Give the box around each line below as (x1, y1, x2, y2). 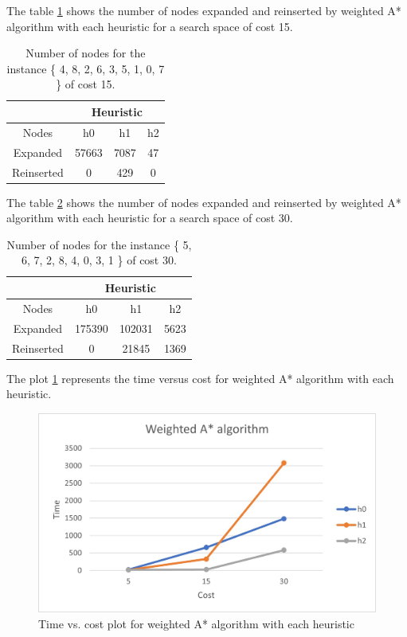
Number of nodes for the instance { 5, (6, 236, 192, 252)
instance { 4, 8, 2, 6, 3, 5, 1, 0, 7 (6, 60, 165, 76)
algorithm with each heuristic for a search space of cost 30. (6, 209, 293, 226)
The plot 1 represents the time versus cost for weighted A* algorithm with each (6, 369, 394, 386)
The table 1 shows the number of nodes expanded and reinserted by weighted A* (6, 2, 401, 18)
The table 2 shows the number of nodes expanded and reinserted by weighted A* (6, 193, 401, 210)
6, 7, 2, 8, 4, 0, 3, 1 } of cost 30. (21, 252, 177, 268)
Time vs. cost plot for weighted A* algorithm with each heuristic (38, 615, 354, 631)
